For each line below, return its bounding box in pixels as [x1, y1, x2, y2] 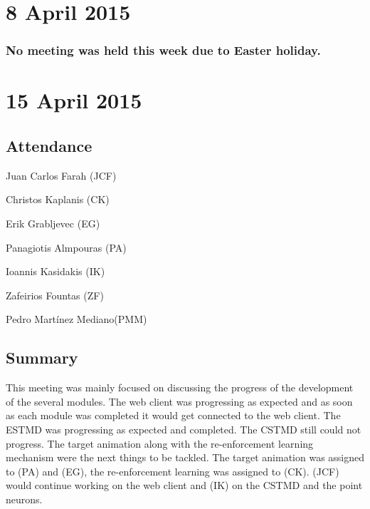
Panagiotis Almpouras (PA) [6, 240, 127, 254]
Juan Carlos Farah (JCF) [6, 168, 117, 182]
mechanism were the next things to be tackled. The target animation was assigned [6, 450, 365, 465]
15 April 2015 [6, 86, 142, 115]
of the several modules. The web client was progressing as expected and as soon [6, 394, 353, 408]
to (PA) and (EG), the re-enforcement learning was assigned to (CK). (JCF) [6, 463, 339, 478]
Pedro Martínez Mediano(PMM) [6, 312, 147, 327]
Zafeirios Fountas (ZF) [6, 287, 104, 302]
